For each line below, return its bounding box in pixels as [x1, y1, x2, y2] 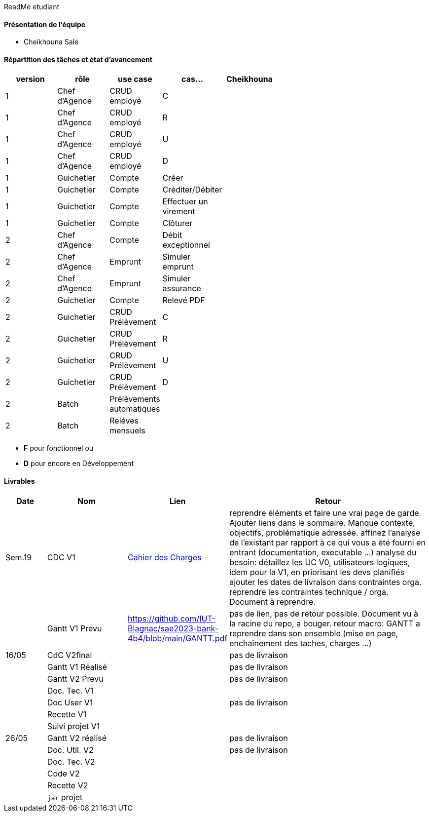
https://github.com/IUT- [128, 613, 215, 623]
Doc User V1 [47, 697, 93, 707]
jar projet [47, 792, 83, 802]
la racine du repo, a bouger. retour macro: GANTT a [229, 618, 420, 628]
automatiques [109, 404, 160, 414]
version [16, 74, 45, 84]
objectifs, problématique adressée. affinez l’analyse [229, 527, 421, 538]
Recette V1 [47, 709, 87, 719]
